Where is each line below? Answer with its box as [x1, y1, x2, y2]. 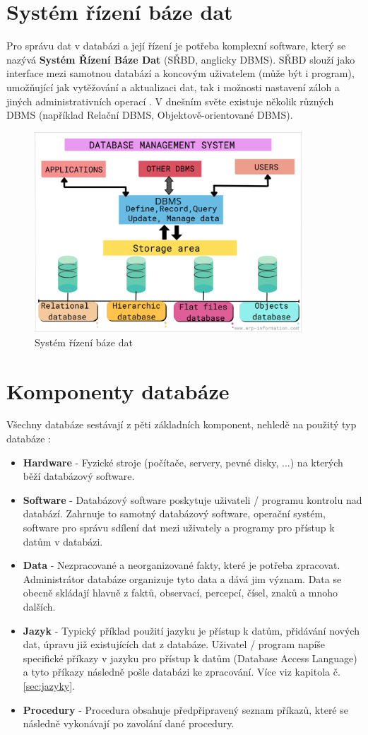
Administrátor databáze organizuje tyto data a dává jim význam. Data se [23, 571, 342, 586]
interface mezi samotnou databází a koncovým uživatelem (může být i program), [6, 66, 355, 81]
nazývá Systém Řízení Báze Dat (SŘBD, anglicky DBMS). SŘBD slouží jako [6, 52, 355, 66]
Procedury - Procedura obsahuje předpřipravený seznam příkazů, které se [23, 702, 348, 717]
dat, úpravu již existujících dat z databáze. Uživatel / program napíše [23, 637, 326, 652]
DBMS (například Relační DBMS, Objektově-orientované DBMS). [6, 107, 293, 122]
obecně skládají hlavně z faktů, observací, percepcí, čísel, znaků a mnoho [23, 585, 338, 600]
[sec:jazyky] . [23, 678, 76, 693]
